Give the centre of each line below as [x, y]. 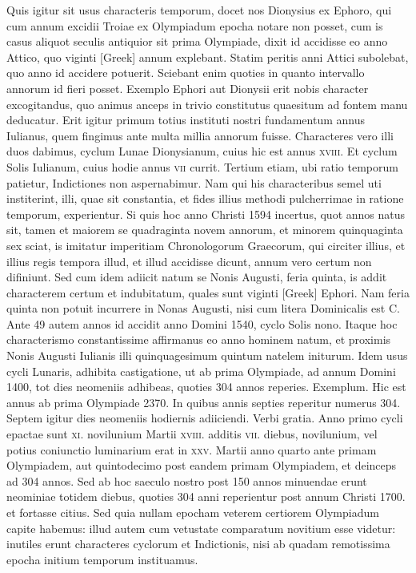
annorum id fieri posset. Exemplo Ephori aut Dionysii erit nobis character [188, 88]
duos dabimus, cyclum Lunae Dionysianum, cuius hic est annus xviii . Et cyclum [202, 151]
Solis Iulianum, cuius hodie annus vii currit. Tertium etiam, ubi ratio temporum [202, 166]
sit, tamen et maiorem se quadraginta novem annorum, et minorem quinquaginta [205, 230]
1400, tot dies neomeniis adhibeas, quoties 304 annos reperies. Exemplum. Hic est [206, 387]
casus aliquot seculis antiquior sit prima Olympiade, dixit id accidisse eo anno [197, 41]
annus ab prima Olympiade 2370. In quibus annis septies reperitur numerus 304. [204, 402]
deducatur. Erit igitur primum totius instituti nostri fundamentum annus [186, 120]
